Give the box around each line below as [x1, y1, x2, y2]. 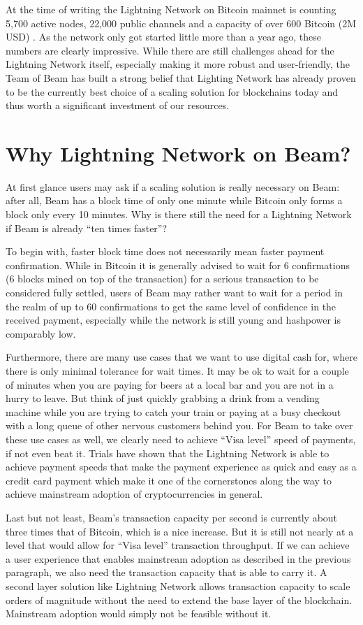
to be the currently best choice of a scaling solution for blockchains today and [6, 84, 339, 99]
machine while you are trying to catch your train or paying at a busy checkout [6, 404, 341, 419]
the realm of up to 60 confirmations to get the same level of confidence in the [6, 299, 336, 313]
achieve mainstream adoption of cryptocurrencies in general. [6, 487, 263, 501]
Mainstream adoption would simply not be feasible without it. [6, 606, 272, 621]
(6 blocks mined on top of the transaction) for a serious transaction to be [6, 271, 319, 286]
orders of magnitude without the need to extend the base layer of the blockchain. [6, 592, 353, 607]
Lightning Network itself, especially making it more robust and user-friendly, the [6, 57, 350, 71]
